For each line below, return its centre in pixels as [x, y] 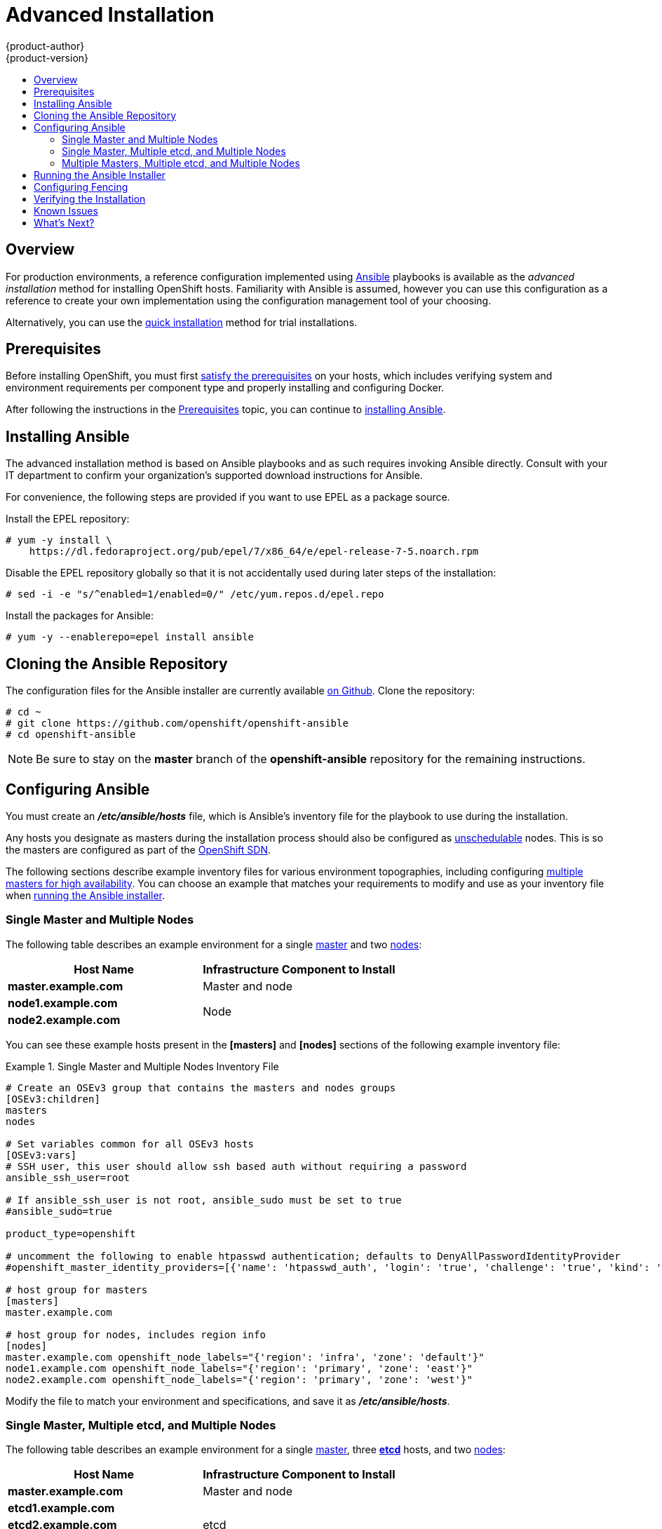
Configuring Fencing [81, 187]
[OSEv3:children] [53, 1099]
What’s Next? [64, 222]
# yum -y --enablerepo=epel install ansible [130, 637]
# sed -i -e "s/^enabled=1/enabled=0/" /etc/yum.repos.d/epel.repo [195, 594]
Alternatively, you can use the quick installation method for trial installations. [182, 322]
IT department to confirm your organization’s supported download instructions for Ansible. [214, 476]
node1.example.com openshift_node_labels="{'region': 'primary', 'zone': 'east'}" [239, 1368]
